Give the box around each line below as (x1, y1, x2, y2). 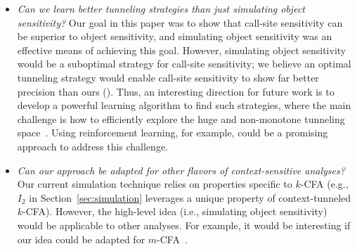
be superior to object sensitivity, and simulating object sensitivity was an (17, 29, 332, 44)
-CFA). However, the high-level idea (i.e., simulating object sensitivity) (22, 204, 327, 219)
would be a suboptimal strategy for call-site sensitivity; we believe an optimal (17, 56, 351, 71)
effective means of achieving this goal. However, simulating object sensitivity (17, 42, 346, 57)
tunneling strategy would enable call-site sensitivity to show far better (17, 70, 319, 84)
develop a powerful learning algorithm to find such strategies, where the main (17, 98, 351, 112)
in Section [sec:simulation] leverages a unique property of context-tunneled (29, 190, 351, 205)
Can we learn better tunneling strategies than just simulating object (17, 1, 305, 15)
